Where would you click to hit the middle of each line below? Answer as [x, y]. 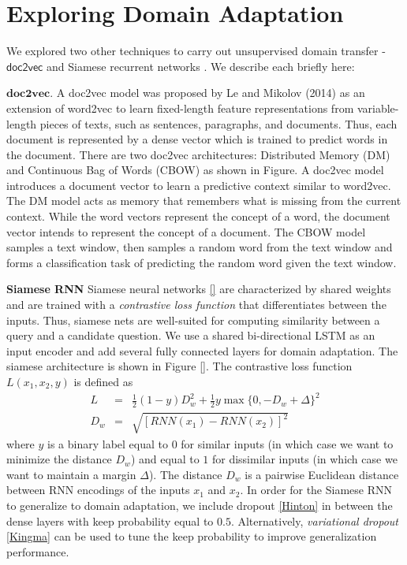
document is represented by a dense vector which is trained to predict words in [197, 139]
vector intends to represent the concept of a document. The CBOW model [186, 231]
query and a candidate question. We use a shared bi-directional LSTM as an [191, 335]
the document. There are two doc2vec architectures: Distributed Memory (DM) [198, 154]
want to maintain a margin [71, 474]
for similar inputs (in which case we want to [287, 443]
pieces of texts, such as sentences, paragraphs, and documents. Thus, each [218, 123]
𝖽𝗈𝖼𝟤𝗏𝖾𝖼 [25, 67]
